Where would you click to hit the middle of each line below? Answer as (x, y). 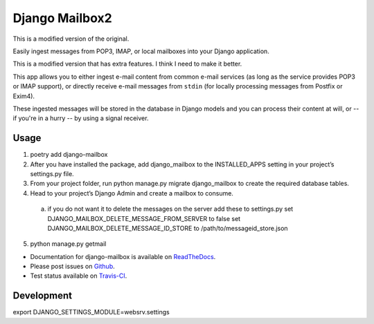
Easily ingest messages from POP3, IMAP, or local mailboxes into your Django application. (141, 51)
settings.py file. (52, 173)
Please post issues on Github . (72, 267)
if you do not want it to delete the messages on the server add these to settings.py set (170, 209)
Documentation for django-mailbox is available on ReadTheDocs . (123, 256)
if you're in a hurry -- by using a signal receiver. (81, 118)
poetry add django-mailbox (69, 155)
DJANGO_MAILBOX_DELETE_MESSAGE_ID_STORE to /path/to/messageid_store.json (168, 228)
